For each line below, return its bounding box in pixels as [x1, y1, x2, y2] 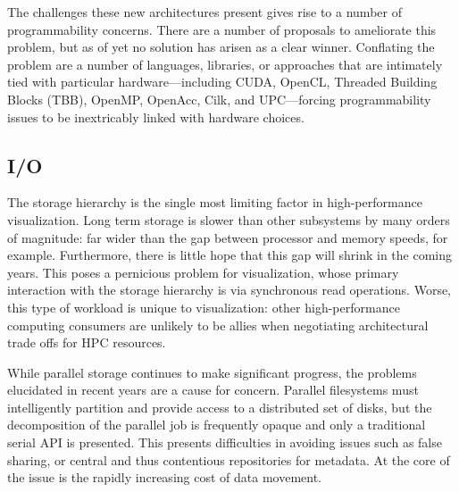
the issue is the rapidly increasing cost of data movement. [7, 468, 321, 487]
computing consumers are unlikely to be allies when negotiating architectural [7, 315, 429, 334]
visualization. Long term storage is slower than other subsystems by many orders [7, 210, 450, 229]
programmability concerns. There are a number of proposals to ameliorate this [7, 20, 437, 38]
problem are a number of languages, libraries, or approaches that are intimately [7, 54, 443, 73]
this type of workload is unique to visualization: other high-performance [7, 297, 400, 316]
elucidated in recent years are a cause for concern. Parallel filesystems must [7, 380, 419, 399]
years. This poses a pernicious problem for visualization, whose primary [7, 263, 399, 281]
